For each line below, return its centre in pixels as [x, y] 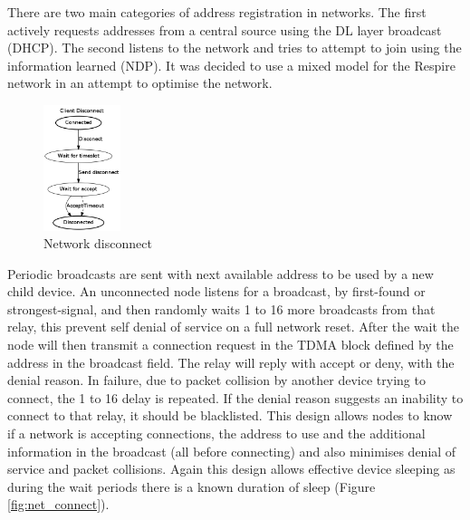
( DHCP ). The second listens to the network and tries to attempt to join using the [235, 48]
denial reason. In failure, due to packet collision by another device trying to [216, 380]
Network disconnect [98, 243]
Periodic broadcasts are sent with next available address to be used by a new [221, 273]
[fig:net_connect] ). [58, 504]
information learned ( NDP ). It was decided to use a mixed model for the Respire [231, 65]
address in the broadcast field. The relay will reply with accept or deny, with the [231, 362]
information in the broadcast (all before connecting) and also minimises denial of [232, 451]
